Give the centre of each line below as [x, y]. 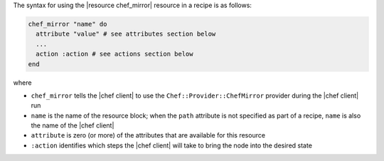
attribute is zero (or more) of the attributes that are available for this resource [148, 135]
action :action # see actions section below [114, 54]
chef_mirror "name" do [68, 24]
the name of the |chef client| [73, 125]
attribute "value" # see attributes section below [126, 34]
